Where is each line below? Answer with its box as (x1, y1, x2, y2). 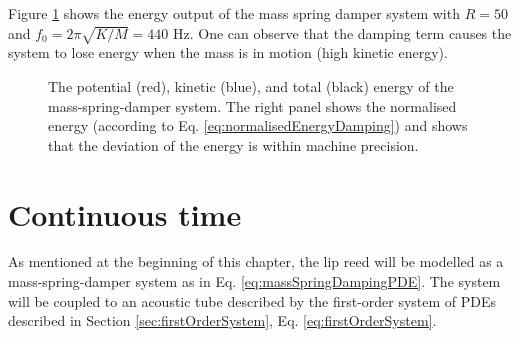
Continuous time (8, 193, 242, 234)
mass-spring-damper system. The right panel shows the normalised (48, 95, 457, 116)
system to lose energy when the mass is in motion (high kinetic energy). (8, 42, 448, 63)
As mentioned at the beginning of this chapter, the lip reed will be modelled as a (8, 251, 504, 272)
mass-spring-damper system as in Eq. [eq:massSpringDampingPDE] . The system (8, 271, 501, 292)
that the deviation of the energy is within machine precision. (48, 134, 419, 155)
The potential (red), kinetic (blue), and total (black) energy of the (48, 75, 454, 96)
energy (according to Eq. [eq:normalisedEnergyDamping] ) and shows (48, 115, 468, 136)
